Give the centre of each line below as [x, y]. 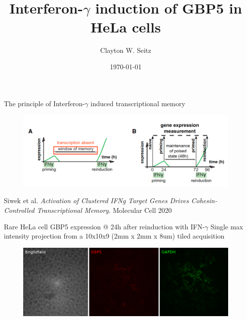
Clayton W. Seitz [126, 50]
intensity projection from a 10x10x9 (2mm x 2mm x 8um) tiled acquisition [114, 236]
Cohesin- [204, 200]
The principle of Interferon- [44, 103]
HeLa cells [126, 27]
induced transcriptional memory [138, 103]
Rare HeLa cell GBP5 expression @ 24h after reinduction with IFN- [104, 226]
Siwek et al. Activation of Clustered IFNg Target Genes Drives [96, 200]
